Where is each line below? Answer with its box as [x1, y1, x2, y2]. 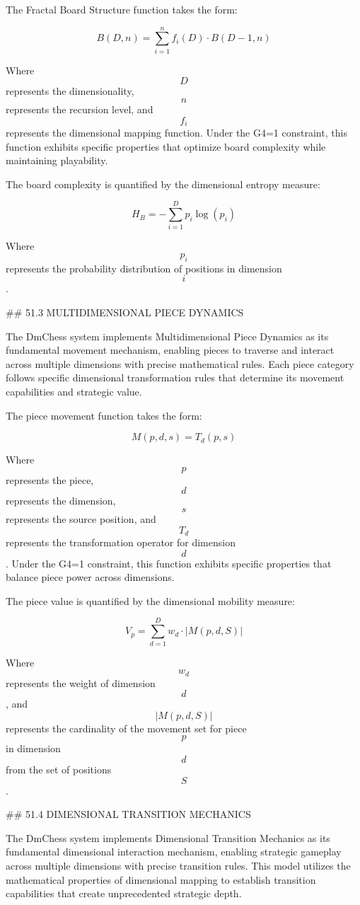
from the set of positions [6, 761, 112, 776]
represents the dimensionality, [6, 83, 134, 98]
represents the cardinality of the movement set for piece [6, 720, 247, 735]
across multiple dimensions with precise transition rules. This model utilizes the [6, 858, 351, 872]
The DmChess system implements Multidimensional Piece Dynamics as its [6, 328, 329, 343]
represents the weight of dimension [6, 675, 156, 690]
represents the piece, [6, 472, 94, 487]
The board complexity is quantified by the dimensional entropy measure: [6, 176, 320, 191]
